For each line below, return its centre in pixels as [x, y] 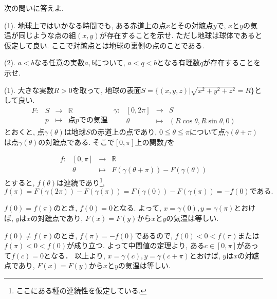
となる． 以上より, [75, 255]
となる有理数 [178, 62]
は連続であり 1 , [81, 182]
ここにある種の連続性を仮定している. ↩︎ [81, 291]
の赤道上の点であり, [124, 131]
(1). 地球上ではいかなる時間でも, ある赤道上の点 [85, 25]
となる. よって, [137, 208]
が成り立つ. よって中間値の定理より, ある [135, 245]
